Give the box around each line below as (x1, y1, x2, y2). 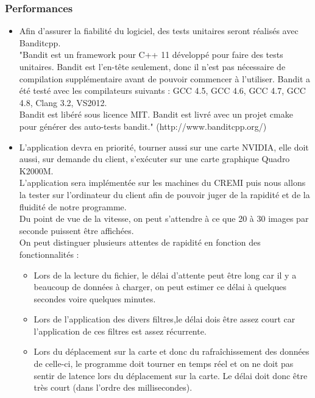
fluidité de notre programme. (19, 200, 127, 213)
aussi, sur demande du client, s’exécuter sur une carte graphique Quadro (19, 152, 290, 165)
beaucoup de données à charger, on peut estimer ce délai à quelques (34, 280, 287, 293)
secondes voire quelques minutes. (34, 292, 156, 305)
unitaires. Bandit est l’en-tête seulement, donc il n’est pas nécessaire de (19, 60, 286, 73)
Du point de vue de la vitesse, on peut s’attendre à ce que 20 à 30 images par (19, 212, 309, 225)
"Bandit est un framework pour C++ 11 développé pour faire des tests (19, 48, 283, 61)
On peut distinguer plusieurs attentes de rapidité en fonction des (19, 236, 261, 249)
